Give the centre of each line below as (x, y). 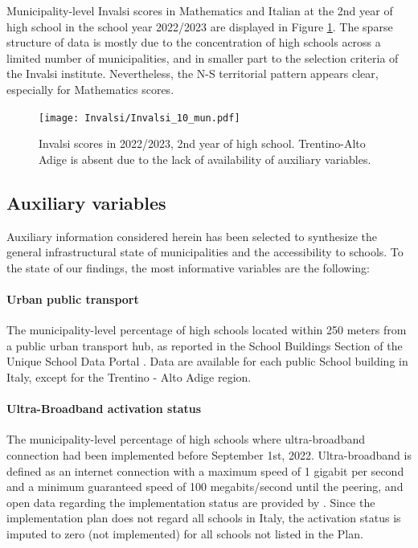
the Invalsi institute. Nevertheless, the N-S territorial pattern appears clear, (193, 74)
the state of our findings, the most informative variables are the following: (188, 267)
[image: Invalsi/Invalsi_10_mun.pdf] (139, 118)
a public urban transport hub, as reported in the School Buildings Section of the (205, 345)
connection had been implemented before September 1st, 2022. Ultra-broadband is (209, 454)
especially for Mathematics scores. (90, 89)
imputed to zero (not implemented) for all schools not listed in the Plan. (185, 533)
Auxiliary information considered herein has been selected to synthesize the (192, 236)
